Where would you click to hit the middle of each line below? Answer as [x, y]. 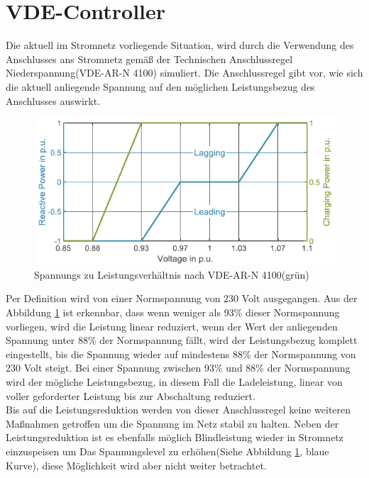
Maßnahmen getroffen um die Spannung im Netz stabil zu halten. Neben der [172, 423]
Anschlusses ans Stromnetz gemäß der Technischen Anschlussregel [149, 59]
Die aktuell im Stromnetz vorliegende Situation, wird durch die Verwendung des [180, 45]
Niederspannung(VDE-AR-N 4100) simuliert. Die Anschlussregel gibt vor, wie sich [184, 73]
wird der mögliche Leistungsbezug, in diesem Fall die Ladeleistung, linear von [174, 382]
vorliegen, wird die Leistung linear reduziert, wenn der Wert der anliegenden [172, 326]
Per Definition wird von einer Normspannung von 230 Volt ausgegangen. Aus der [182, 298]
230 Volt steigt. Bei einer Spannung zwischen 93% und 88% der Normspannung [178, 368]
